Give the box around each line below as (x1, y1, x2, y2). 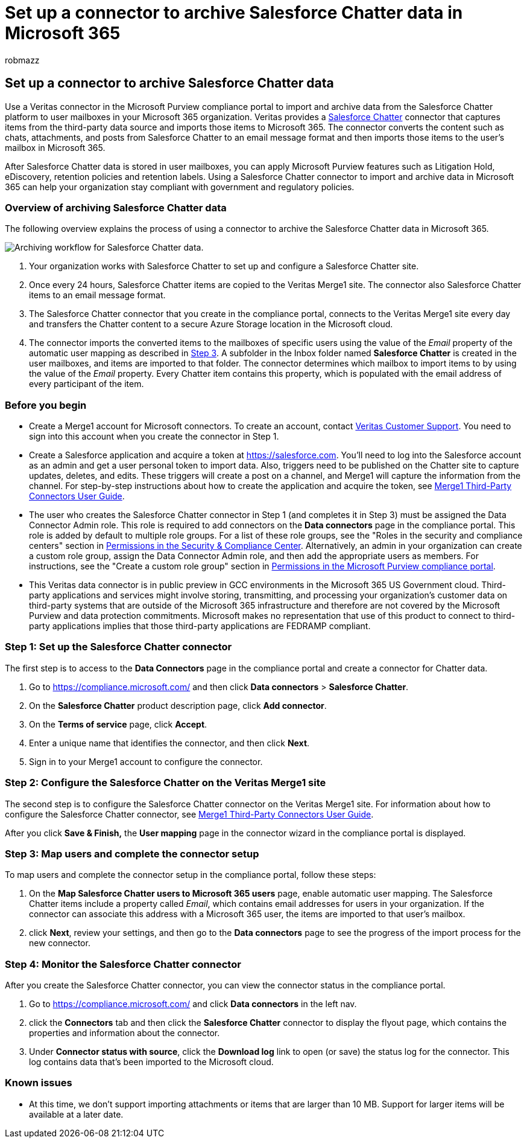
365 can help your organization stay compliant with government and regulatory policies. (5, 181, 355, 192)
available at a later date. (29, 1109, 124, 1119)
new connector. (29, 938, 90, 949)
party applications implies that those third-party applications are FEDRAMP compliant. (29, 621, 371, 632)
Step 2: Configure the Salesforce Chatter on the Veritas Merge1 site (5, 776, 326, 789)
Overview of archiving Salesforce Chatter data (5, 201, 227, 214)
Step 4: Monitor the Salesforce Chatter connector (5, 958, 241, 970)
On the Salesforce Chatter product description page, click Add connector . (29, 700, 327, 711)
